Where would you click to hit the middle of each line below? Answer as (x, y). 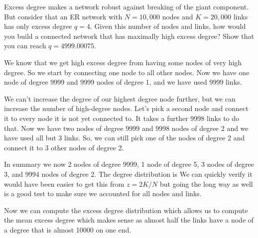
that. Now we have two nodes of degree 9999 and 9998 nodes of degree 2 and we (126, 128)
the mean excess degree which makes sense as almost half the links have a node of (129, 220)
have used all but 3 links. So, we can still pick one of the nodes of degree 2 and (125, 138)
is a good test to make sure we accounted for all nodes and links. (103, 193)
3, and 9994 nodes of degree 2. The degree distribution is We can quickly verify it (128, 174)
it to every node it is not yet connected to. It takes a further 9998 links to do (122, 118)
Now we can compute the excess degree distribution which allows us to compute (126, 210)
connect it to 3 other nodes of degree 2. (64, 147)
